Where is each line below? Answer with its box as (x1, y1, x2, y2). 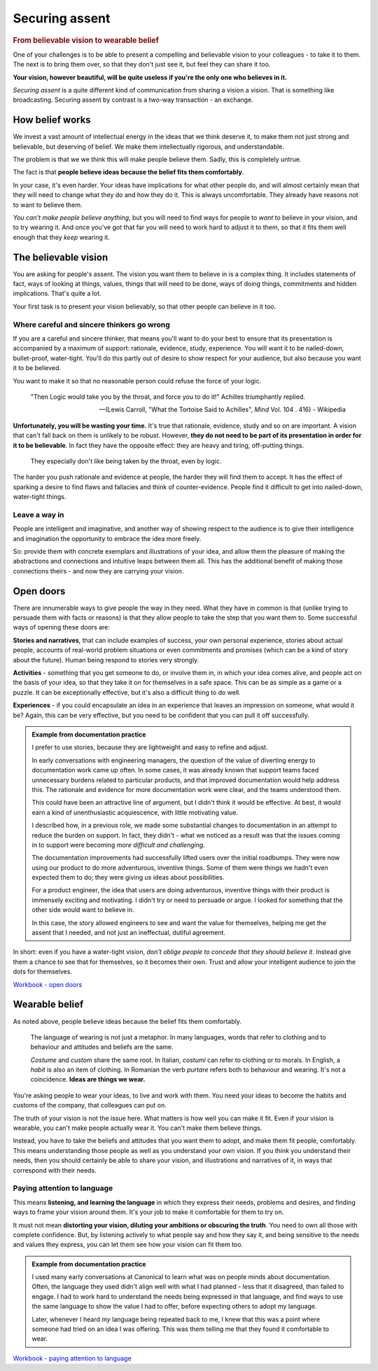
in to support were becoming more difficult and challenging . (31, 840, 206, 849)
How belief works (13, 114, 91, 126)
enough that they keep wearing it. (13, 233, 110, 241)
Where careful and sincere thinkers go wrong (13, 320, 171, 329)
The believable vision (13, 251, 108, 263)
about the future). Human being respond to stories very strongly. (13, 655, 199, 664)
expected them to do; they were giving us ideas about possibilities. (31, 873, 225, 882)
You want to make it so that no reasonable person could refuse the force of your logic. (13, 376, 262, 385)
